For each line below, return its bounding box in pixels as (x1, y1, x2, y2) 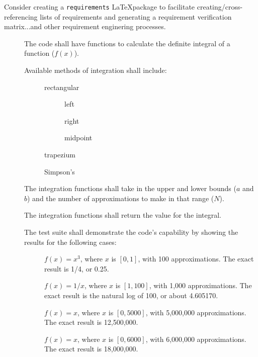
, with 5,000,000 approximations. (145, 307, 246, 317)
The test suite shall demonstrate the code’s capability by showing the (24, 226, 238, 237)
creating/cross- (197, 2, 243, 12)
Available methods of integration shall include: (24, 65, 167, 75)
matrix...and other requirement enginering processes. (4, 21, 166, 32)
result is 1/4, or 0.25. (44, 263, 109, 274)
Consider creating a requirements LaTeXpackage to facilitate (4, 2, 195, 12)
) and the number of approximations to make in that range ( (27, 193, 214, 203)
